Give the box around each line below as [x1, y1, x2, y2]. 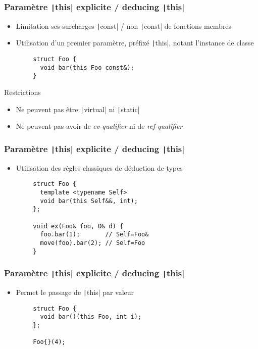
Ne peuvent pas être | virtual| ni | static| [16, 104, 140, 114]
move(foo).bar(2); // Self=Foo [40, 239, 145, 246]
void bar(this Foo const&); [40, 64, 134, 71]
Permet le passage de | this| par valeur [16, 286, 134, 297]
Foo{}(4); [33, 338, 66, 346]
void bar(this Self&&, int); [40, 197, 138, 205]
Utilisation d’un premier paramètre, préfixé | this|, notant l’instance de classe [16, 37, 254, 48]
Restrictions [4, 87, 41, 97]
